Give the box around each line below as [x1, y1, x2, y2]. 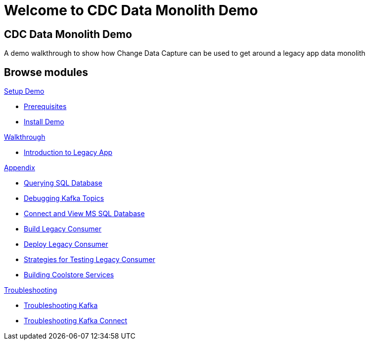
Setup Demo [4, 87, 45, 96]
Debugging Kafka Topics [24, 194, 104, 203]
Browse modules [4, 66, 88, 78]
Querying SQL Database [24, 179, 102, 188]
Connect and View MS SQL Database [24, 209, 145, 218]
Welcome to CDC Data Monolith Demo [4, 2, 258, 19]
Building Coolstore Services [24, 270, 114, 279]
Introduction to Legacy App [24, 148, 113, 157]
